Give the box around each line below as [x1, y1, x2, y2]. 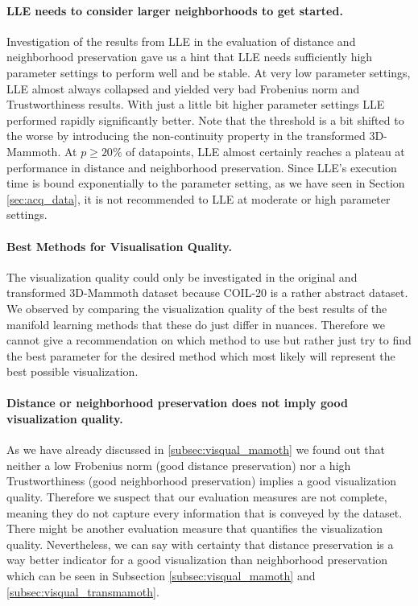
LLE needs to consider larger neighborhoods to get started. [6, 2, 343, 19]
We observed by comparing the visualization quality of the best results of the [6, 299, 387, 316]
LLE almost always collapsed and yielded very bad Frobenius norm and [6, 80, 360, 97]
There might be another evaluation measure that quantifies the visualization [6, 520, 383, 537]
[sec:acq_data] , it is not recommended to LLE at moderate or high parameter [6, 190, 391, 207]
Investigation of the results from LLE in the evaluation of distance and [6, 32, 356, 49]
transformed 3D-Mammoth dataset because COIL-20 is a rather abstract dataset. [6, 284, 408, 301]
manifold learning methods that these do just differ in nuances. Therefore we [6, 315, 385, 332]
